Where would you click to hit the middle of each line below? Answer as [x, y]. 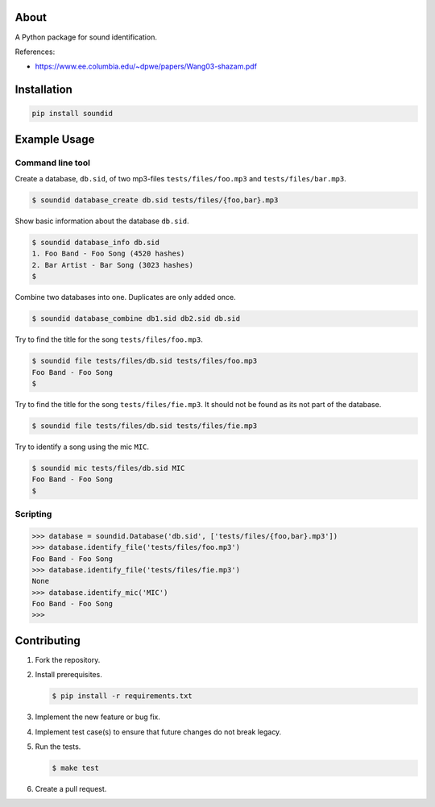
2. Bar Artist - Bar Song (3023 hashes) [112, 265]
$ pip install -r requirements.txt [122, 696]
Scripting [33, 514]
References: [35, 52]
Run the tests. [58, 747]
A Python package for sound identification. [86, 37]
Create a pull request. [71, 789]
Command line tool [52, 163]
